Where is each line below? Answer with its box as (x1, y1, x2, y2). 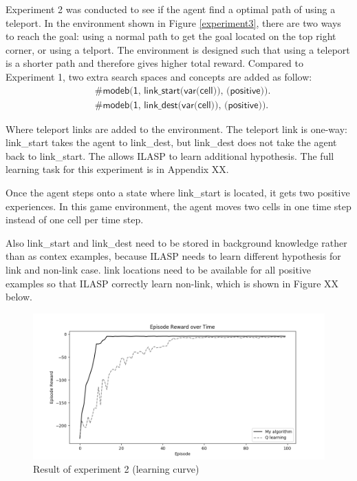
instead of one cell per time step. (6, 212, 144, 227)
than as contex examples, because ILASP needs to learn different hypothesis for (6, 249, 341, 263)
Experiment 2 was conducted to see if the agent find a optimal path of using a (6, 2, 336, 16)
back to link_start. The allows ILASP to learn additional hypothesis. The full (6, 148, 334, 163)
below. (6, 289, 32, 304)
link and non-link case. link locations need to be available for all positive (6, 262, 312, 276)
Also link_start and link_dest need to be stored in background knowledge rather (6, 235, 347, 249)
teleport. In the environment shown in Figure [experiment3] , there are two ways (6, 15, 341, 30)
